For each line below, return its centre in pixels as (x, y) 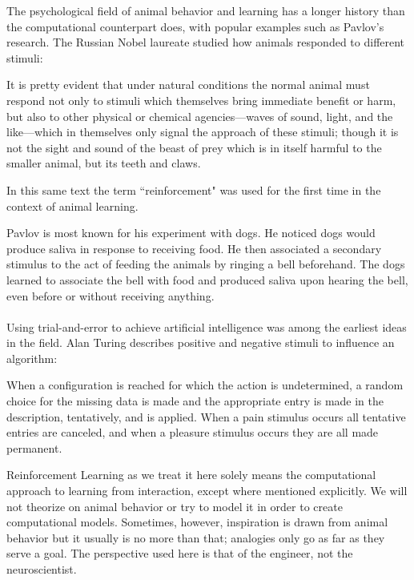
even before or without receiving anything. (111, 295)
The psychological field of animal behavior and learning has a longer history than (206, 10)
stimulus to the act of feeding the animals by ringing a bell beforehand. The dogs (206, 264)
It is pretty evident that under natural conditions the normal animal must (188, 85)
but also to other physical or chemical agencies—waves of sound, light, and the (200, 116)
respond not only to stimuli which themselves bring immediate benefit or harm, (201, 100)
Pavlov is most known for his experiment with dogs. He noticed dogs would (191, 233)
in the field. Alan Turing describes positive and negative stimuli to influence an (201, 342)
